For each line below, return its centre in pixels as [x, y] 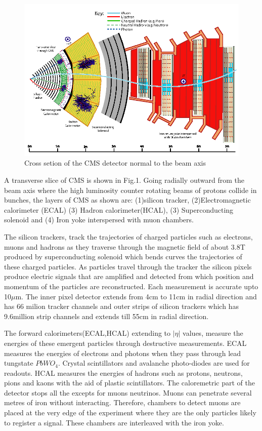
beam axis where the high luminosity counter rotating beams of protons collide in [130, 190]
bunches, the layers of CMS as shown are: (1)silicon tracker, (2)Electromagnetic [127, 200]
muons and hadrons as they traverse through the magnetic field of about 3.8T [125, 246]
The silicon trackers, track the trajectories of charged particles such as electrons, [128, 236]
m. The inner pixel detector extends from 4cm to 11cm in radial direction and [136, 296]
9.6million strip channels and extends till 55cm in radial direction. [106, 316]
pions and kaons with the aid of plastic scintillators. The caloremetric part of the [129, 383]
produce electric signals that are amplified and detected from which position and [129, 276]
